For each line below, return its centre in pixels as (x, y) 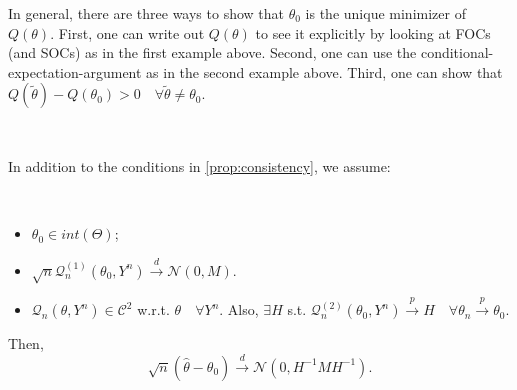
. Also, (239, 309)
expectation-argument (75, 71)
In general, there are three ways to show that (146, 13)
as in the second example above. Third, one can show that (324, 71)
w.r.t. (153, 309)
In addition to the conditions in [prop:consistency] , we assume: (199, 165)
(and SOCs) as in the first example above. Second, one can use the (212, 52)
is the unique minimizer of (385, 13)
